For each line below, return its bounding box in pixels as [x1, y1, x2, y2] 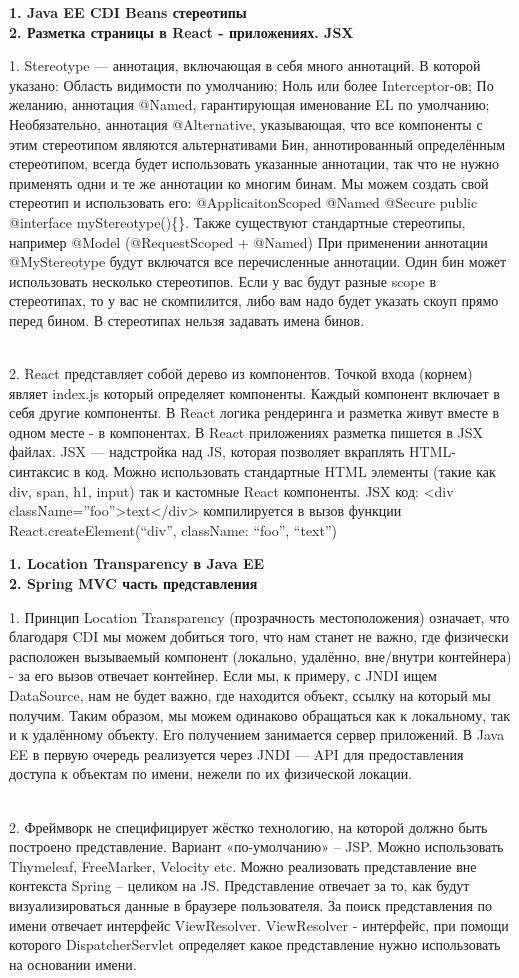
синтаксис [9, 461, 70, 482]
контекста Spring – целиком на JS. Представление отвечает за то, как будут [9, 875, 470, 896]
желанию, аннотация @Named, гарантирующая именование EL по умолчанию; [9, 94, 490, 115]
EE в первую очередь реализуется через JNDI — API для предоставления [9, 743, 464, 764]
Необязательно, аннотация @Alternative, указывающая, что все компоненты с [9, 113, 483, 134]
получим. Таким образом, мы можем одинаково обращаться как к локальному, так [9, 704, 510, 725]
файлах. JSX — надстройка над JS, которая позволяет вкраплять [9, 441, 405, 462]
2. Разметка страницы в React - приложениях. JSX [9, 21, 354, 42]
